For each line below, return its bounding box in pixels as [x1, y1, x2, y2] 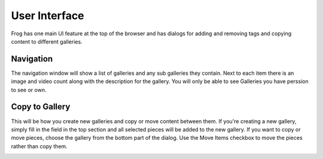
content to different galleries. [11, 38, 83, 45]
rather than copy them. [11, 142, 68, 149]
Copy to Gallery [11, 102, 71, 112]
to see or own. [11, 86, 47, 93]
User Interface [11, 9, 84, 22]
